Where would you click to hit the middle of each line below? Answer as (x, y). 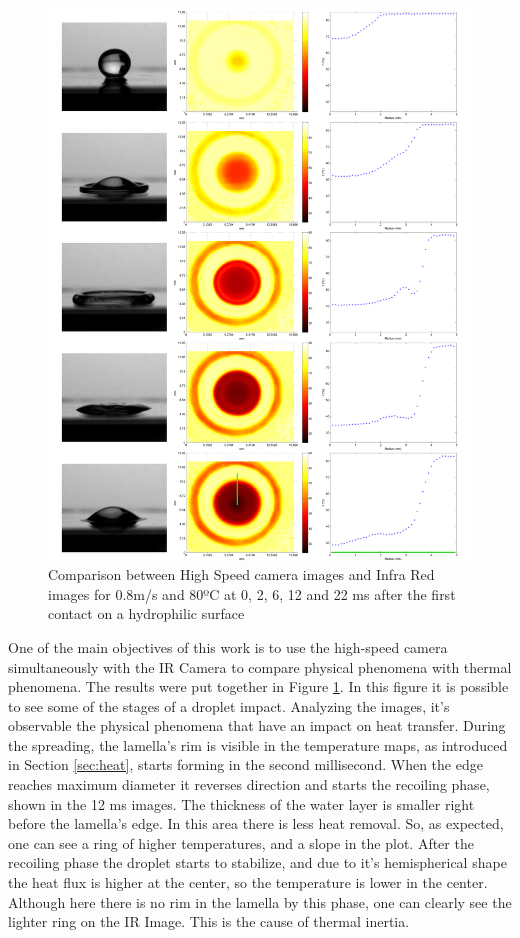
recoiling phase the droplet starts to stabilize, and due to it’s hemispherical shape (257, 862)
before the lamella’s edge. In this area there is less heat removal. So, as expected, (256, 823)
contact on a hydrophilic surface (146, 613)
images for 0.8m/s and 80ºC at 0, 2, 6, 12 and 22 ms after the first (252, 593)
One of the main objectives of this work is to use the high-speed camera (228, 646)
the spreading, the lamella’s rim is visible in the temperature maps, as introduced (258, 744)
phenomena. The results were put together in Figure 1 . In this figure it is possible (258, 686)
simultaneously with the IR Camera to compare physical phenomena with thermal (260, 666)
